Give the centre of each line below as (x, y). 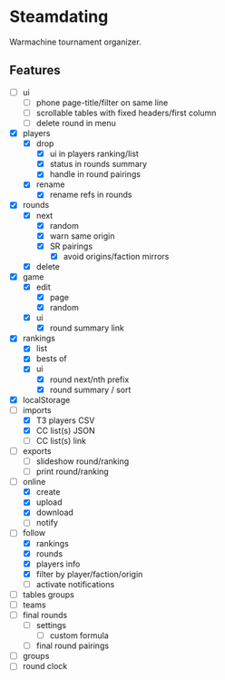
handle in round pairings (95, 174)
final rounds (45, 615)
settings (51, 625)
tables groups (49, 594)
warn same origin (82, 236)
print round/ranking (72, 472)
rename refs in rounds (91, 195)
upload (49, 502)
